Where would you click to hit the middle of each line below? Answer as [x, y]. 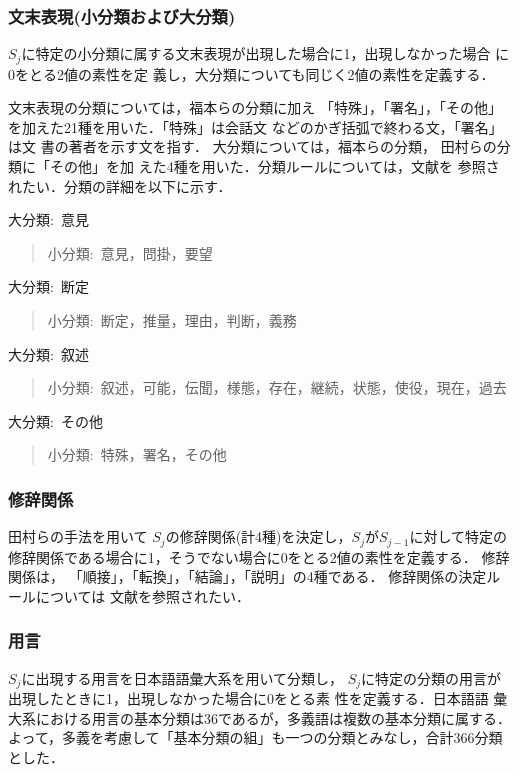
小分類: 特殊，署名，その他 [137, 454]
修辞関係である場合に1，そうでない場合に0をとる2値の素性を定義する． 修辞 [259, 556]
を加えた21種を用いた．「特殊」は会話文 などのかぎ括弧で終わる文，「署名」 [255, 126]
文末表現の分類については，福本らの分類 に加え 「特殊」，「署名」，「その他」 [255, 107]
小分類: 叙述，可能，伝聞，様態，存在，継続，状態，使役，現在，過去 [277, 387]
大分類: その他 [55, 420]
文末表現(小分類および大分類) [122, 15]
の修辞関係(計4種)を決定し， [258, 536]
